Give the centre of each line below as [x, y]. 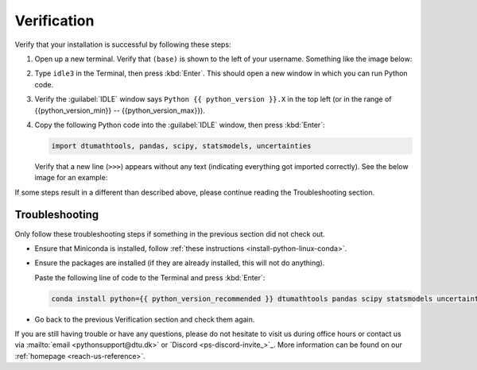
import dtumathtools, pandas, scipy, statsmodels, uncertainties [181, 146]
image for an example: [71, 178]
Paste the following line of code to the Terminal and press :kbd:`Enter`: [150, 277]
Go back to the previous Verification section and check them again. [145, 319]
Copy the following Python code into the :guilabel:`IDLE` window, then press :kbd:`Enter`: [180, 125]
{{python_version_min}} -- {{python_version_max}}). [120, 110]
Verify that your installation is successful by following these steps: [123, 44]
